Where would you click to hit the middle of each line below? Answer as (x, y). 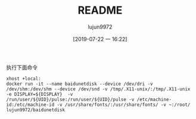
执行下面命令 (22, 67)
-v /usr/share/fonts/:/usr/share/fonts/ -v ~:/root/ (124, 105)
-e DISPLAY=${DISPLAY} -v (40, 94)
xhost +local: (24, 79)
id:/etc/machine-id (30, 105)
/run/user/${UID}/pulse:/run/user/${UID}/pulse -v (70, 99)
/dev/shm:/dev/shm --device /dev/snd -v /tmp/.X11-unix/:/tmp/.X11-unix (98, 89)
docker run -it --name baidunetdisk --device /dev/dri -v (80, 84)
